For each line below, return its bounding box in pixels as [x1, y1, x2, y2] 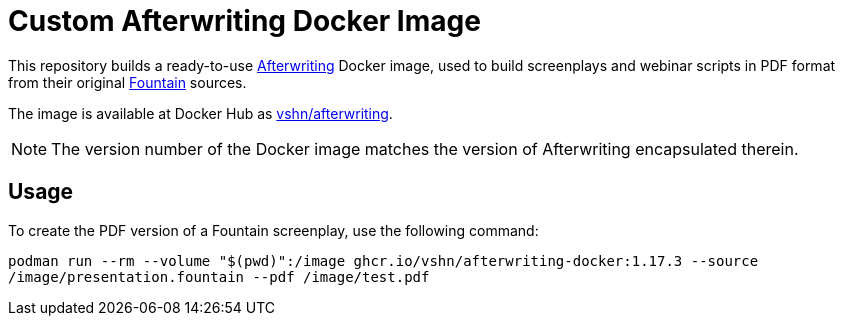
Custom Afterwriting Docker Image [8, 4, 481, 38]
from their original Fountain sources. [8, 73, 247, 91]
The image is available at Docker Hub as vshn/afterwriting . [8, 104, 393, 122]
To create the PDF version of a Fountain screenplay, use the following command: [8, 221, 539, 239]
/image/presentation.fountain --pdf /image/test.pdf [8, 268, 430, 285]
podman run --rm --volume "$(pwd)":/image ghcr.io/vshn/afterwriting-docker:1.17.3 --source [8, 252, 759, 269]
